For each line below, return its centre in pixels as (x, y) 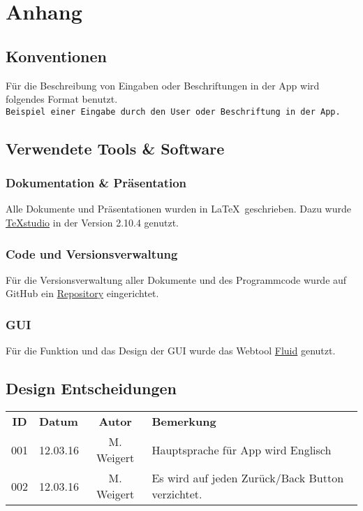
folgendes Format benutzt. (62, 99)
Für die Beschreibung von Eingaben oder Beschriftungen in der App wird (163, 85)
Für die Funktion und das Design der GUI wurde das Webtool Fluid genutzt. (171, 351)
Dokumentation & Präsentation (96, 183)
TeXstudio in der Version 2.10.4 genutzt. (92, 223)
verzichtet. (177, 494)
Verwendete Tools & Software (115, 148)
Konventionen (57, 56)
